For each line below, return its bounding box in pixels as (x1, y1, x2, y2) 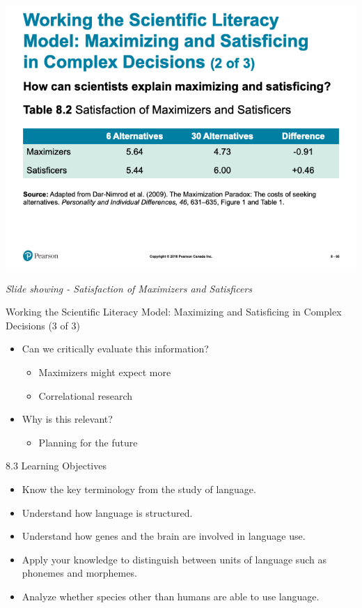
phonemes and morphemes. (22, 566, 137, 580)
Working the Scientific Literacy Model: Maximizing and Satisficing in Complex (6, 304, 342, 319)
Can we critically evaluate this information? (22, 341, 209, 356)
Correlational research (38, 388, 132, 403)
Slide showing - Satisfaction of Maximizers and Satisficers (6, 281, 252, 295)
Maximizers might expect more (38, 364, 171, 379)
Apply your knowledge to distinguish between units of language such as (22, 552, 326, 566)
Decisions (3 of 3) (6, 318, 80, 332)
